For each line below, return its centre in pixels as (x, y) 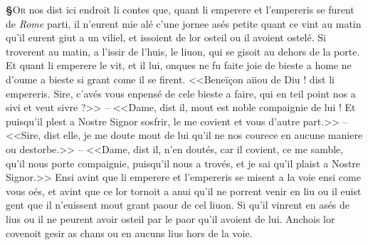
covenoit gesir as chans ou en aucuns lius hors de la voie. (129, 233)
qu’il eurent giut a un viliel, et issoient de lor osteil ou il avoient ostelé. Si (166, 37)
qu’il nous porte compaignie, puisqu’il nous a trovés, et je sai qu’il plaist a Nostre (183, 163)
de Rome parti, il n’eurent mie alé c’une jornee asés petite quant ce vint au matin (184, 23)
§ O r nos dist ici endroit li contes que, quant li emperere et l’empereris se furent (180, 9)
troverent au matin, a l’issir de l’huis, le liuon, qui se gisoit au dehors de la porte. (183, 51)
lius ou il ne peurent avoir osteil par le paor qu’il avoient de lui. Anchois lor (170, 218)
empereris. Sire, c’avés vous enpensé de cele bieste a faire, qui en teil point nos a (181, 93)
